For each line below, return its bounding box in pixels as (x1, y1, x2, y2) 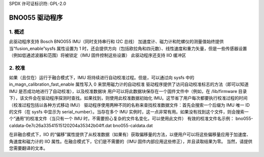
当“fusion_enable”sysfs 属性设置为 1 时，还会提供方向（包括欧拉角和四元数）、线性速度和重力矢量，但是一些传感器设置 (9, 45, 247, 51)
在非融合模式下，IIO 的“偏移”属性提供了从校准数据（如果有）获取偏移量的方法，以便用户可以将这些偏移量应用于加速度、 (9, 132, 251, 137)
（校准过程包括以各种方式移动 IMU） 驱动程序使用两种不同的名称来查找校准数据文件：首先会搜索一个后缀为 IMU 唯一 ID (9, 102, 250, 108)
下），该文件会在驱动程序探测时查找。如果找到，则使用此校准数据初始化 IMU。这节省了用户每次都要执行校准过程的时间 (9, 95, 248, 101)
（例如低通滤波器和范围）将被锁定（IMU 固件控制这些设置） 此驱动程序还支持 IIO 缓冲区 (9, 52, 186, 58)
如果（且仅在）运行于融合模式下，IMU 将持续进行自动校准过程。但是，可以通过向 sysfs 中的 (9, 75, 195, 81)
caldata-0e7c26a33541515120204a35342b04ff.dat (9, 122, 112, 128)
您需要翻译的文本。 (9, 145, 48, 151)
